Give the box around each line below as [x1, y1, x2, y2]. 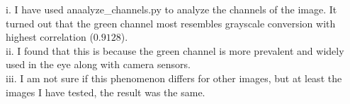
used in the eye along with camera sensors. [6, 57, 191, 72]
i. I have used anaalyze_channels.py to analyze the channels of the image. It [6, 2, 337, 16]
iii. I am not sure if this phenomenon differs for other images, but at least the [6, 70, 342, 85]
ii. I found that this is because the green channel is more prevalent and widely [6, 43, 344, 58]
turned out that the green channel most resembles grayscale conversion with [6, 15, 336, 30]
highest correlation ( [6, 30, 94, 44]
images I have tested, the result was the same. [6, 84, 205, 99]
